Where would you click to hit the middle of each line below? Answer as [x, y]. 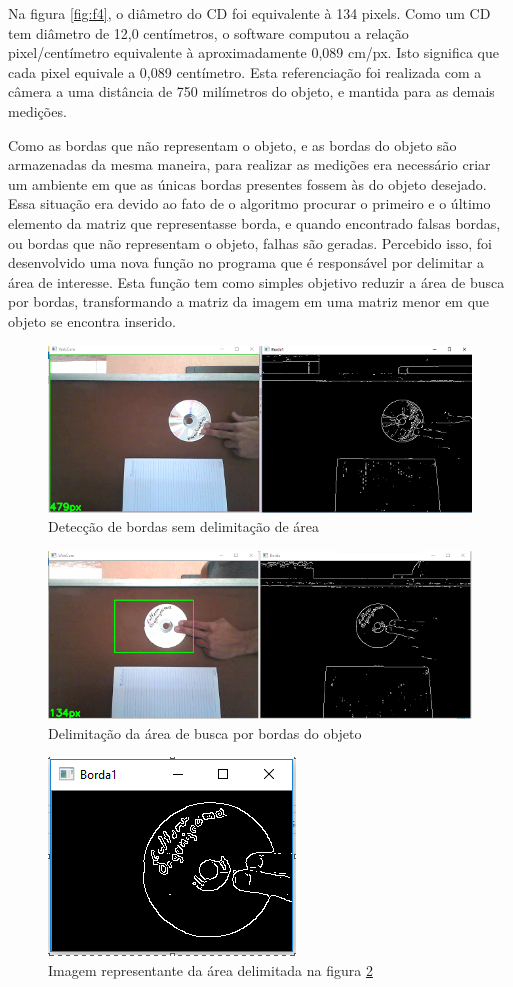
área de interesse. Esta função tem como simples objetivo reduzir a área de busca [256, 281]
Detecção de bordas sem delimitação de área [184, 526]
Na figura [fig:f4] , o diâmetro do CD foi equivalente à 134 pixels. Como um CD [249, 13]
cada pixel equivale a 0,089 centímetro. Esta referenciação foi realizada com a [245, 71]
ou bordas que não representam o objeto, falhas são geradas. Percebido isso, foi [250, 242]
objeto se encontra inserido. [92, 320]
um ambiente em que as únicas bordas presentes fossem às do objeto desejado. [247, 183]
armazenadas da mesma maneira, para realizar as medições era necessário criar [249, 164]
